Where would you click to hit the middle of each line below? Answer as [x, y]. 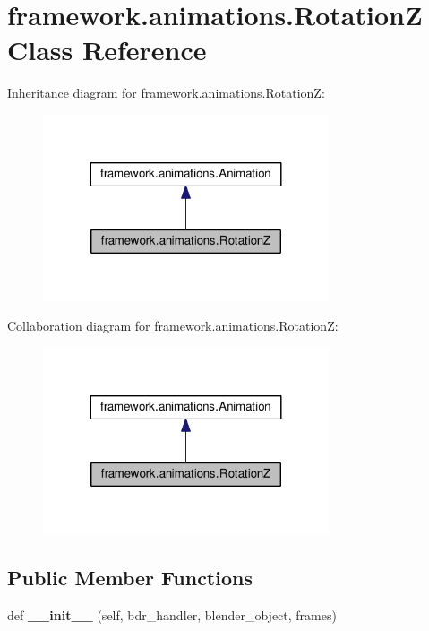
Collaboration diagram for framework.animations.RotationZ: [173, 326]
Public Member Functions [130, 577]
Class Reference [107, 50]
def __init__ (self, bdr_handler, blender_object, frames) [172, 614]
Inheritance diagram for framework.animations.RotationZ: [166, 93]
